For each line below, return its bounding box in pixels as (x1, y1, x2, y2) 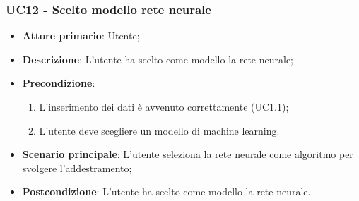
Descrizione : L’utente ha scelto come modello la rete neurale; (22, 51, 294, 66)
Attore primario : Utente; (22, 28, 140, 43)
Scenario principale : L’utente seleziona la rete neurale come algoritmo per (22, 147, 353, 162)
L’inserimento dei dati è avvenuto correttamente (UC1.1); (39, 99, 289, 114)
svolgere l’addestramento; (22, 160, 132, 175)
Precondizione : (22, 75, 95, 90)
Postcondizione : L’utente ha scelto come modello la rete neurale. (22, 184, 311, 199)
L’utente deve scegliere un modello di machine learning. (39, 123, 280, 138)
